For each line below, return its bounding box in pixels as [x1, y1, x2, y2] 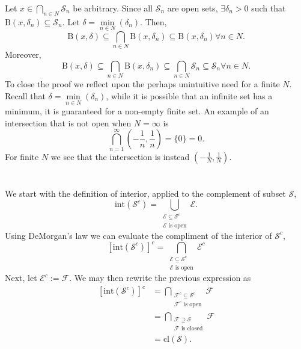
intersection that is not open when [5, 116, 132, 129]
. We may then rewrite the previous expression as [69, 271, 251, 284]
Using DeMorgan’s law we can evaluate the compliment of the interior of [5, 229, 272, 241]
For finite [5, 150, 39, 162]
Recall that [5, 89, 46, 102]
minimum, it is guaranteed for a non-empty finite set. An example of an [5, 105, 269, 117]
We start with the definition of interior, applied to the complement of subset [5, 187, 286, 199]
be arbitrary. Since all [73, 2, 153, 14]
